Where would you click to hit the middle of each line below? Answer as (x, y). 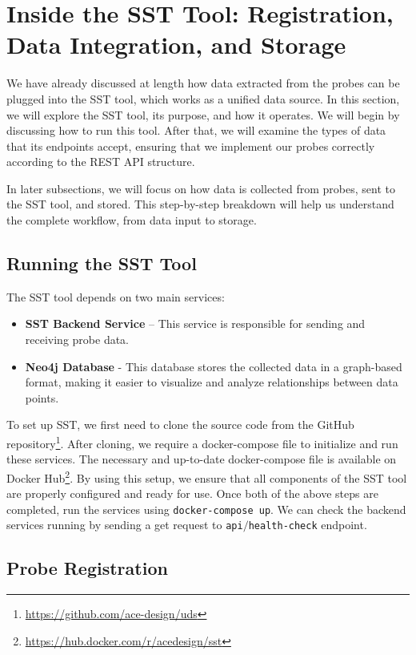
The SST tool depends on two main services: (116, 296)
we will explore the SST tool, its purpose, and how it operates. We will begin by (203, 114)
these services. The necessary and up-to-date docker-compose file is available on (202, 459)
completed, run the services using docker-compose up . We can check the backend (206, 509)
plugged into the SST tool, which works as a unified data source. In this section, (203, 98)
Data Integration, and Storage (176, 44)
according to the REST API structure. (101, 162)
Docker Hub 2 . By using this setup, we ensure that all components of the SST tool (207, 476)
